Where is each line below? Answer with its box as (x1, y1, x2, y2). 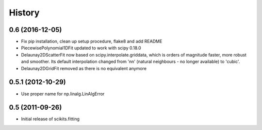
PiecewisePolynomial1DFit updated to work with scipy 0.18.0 (21, 45, 142, 51)
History (9, 7, 40, 18)
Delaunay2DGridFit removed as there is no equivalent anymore (21, 65, 147, 71)
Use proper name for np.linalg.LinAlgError (21, 91, 105, 97)
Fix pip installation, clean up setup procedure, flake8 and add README (21, 39, 163, 44)
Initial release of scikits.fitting (21, 116, 80, 122)
